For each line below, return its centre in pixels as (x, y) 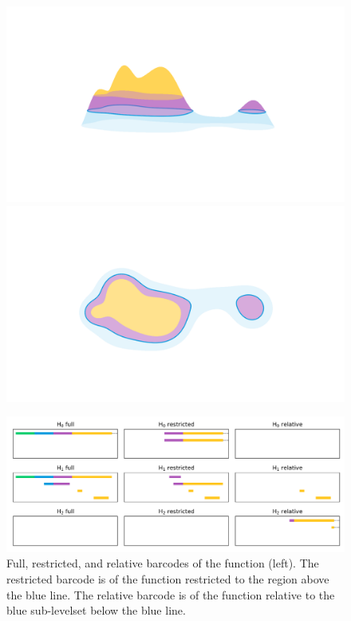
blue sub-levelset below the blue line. (96, 610)
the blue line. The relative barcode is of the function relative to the (171, 594)
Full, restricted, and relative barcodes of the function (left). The (163, 563)
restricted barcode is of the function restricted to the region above (168, 578)
